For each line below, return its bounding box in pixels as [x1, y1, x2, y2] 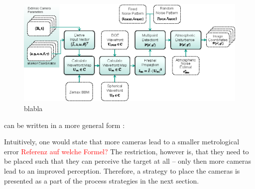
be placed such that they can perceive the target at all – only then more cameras [4, 156, 252, 166]
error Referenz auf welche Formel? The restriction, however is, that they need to [4, 146, 249, 156]
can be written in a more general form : [4, 120, 125, 130]
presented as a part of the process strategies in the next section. [4, 175, 199, 186]
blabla [24, 103, 43, 113]
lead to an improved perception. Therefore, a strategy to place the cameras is [4, 165, 240, 176]
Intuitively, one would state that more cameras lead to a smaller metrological [4, 136, 240, 147]
